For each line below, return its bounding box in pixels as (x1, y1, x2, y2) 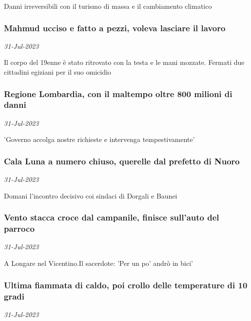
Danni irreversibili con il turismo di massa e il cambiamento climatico (4, 1, 212, 11)
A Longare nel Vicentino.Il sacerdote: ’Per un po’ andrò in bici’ (4, 258, 193, 268)
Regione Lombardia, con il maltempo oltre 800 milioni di (4, 87, 232, 100)
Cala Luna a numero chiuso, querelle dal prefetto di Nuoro (4, 155, 240, 167)
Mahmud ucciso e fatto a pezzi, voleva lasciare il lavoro (4, 21, 226, 34)
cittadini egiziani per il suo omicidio (4, 67, 111, 77)
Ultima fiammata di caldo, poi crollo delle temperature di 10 (4, 279, 248, 291)
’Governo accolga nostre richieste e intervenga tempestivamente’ (4, 134, 195, 144)
